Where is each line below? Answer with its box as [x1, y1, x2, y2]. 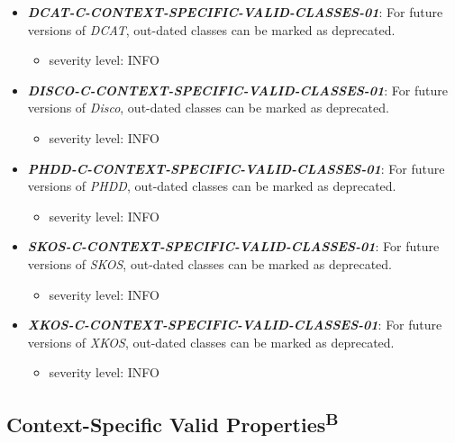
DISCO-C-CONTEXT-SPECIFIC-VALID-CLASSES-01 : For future [27, 80, 448, 99]
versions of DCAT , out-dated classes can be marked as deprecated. [27, 20, 396, 39]
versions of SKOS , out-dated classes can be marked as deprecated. [27, 254, 392, 273]
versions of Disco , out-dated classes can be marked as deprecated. [27, 98, 389, 117]
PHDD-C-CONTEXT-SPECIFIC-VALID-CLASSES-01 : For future [27, 158, 445, 177]
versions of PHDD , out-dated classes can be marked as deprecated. [27, 176, 396, 195]
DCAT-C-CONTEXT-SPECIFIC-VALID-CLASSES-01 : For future [27, 3, 443, 21]
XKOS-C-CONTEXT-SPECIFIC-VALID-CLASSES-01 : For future [27, 315, 442, 334]
